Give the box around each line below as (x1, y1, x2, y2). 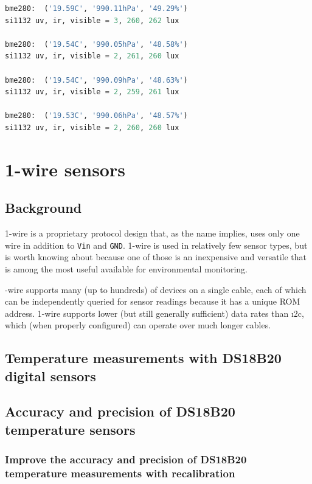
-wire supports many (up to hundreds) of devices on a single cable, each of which (5, 283, 307, 296)
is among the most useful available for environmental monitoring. (5, 262, 248, 275)
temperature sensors (5, 420, 136, 438)
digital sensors (5, 366, 96, 385)
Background (5, 198, 82, 217)
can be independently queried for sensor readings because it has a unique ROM (5, 295, 300, 308)
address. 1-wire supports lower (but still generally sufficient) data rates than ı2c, (5, 306, 304, 319)
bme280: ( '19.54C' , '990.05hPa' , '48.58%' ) (5, 40, 188, 49)
